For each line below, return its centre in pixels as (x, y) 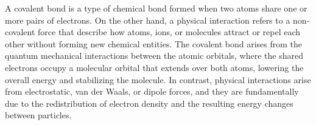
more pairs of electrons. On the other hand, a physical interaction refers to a (148, 20)
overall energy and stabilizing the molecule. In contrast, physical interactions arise (158, 79)
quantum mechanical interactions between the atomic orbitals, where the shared (154, 56)
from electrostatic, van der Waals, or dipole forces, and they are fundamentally (152, 91)
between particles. (38, 115)
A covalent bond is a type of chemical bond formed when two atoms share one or (156, 8)
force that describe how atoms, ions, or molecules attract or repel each (169, 32)
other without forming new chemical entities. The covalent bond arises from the (154, 43)
